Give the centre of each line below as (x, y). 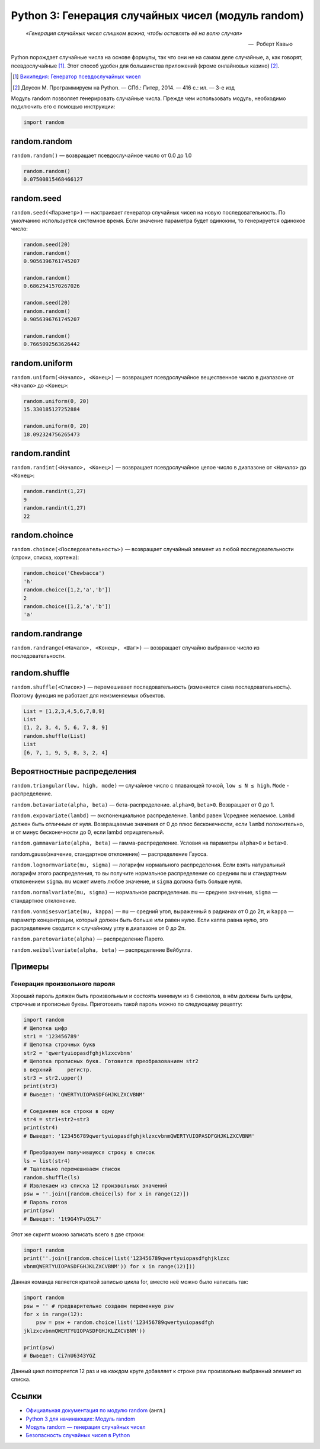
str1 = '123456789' (52, 1036)
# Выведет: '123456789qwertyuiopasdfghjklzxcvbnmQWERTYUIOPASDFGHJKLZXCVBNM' (139, 1136)
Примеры (30, 967)
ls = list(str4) (47, 1161)
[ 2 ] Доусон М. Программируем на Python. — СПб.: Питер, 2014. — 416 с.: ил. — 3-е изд (124, 87)
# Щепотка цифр (45, 1028)
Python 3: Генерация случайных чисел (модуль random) (158, 15)
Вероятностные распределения (74, 771)
